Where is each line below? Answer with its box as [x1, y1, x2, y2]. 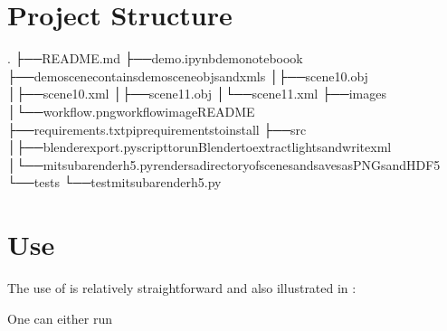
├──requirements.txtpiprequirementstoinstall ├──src [7, 119, 307, 138]
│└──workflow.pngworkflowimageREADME [7, 101, 255, 120]
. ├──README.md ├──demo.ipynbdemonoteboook [7, 49, 303, 68]
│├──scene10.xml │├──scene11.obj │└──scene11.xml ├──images [7, 84, 386, 103]
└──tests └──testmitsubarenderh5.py [7, 173, 222, 192]
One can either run [7, 308, 112, 327]
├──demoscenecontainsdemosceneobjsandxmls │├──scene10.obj [7, 66, 368, 85]
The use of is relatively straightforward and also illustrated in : [7, 279, 357, 297]
